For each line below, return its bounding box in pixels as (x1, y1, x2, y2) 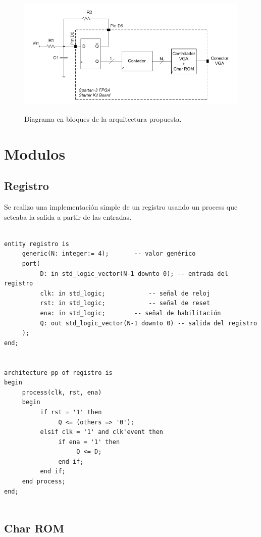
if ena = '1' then (58, 438, 120, 446)
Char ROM (4, 520, 65, 536)
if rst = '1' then (40, 408, 102, 416)
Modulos (4, 143, 66, 164)
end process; (22, 478, 66, 485)
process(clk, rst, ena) (22, 388, 102, 396)
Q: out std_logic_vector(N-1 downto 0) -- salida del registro (40, 319, 257, 327)
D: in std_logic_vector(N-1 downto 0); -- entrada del (40, 270, 228, 277)
